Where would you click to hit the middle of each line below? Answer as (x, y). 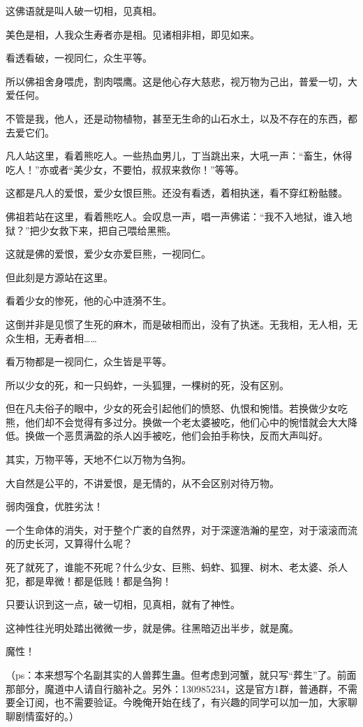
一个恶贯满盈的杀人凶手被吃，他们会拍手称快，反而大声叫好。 (186, 436)
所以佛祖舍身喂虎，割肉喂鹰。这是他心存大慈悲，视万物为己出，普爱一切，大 (181, 81)
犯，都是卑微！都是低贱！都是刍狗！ (89, 580)
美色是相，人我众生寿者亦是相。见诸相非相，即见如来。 (133, 34)
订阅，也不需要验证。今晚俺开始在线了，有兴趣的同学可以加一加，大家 (186, 702)
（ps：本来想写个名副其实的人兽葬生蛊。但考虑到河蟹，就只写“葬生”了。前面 (181, 675)
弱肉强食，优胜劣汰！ (54, 506)
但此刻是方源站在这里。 (59, 277)
